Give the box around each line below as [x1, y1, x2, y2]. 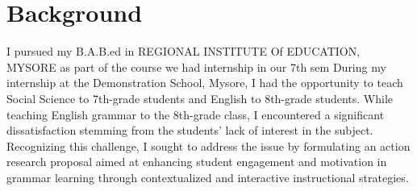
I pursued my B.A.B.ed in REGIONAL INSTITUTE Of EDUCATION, [6, 43, 361, 60]
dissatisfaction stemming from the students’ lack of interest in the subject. [6, 122, 373, 139]
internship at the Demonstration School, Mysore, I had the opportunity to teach [6, 74, 403, 91]
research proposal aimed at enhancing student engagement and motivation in [6, 153, 387, 170]
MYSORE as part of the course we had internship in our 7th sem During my [6, 58, 386, 75]
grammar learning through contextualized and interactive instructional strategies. [6, 168, 409, 185]
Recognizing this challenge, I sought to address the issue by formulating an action [6, 137, 411, 154]
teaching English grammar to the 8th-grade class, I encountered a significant [6, 106, 385, 122]
